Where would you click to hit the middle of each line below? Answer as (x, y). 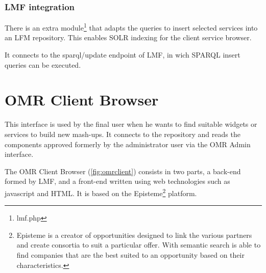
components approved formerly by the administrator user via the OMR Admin (128, 144)
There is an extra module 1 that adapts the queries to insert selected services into (131, 27)
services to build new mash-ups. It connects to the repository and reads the (123, 134)
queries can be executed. (43, 64)
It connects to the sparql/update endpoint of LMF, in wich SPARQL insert (123, 55)
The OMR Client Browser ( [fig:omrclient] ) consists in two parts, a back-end (123, 171)
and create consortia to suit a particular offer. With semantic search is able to (139, 245)
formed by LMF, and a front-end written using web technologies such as (117, 181)
